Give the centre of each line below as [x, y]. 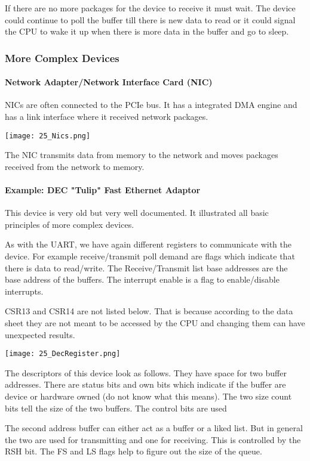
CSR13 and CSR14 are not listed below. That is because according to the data [149, 311]
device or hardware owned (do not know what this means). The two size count [148, 396]
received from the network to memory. [75, 166]
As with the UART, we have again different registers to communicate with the [148, 244]
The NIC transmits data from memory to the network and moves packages [142, 155]
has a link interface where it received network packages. [107, 117]
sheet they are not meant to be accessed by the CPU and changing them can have [155, 323]
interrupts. [24, 291]
